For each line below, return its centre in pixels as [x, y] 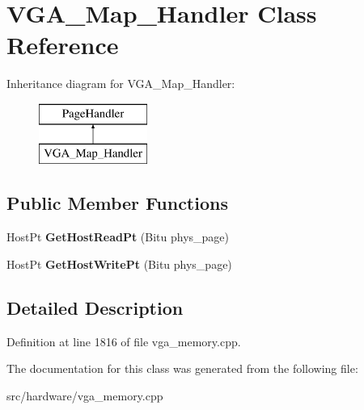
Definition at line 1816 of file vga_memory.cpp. [124, 341]
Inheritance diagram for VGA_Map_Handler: [121, 84]
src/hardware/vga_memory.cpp [85, 395]
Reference [63, 45]
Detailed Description [95, 307]
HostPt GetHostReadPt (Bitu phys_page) [118, 237]
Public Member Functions [117, 203]
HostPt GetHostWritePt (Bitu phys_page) [119, 264]
